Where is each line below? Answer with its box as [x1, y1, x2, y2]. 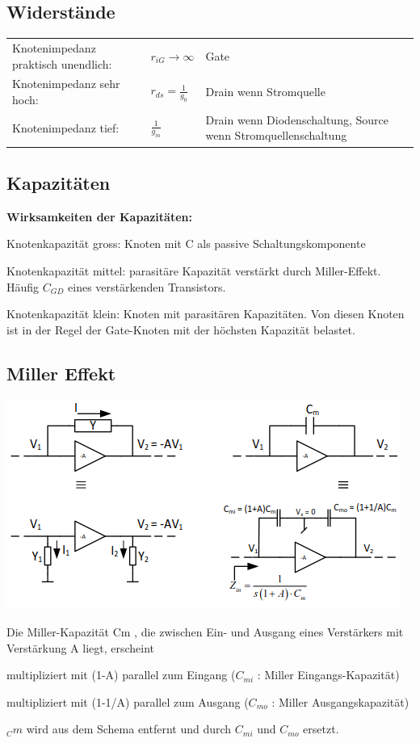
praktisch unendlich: [12, 55, 112, 72]
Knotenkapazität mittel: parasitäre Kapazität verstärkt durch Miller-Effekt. [6, 262, 381, 279]
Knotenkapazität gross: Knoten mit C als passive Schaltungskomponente [6, 235, 366, 252]
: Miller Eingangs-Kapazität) [257, 666, 400, 683]
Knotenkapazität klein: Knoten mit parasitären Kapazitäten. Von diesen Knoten [6, 305, 405, 322]
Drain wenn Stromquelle [205, 83, 325, 100]
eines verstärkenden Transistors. [68, 278, 226, 295]
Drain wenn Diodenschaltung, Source [205, 111, 388, 128]
